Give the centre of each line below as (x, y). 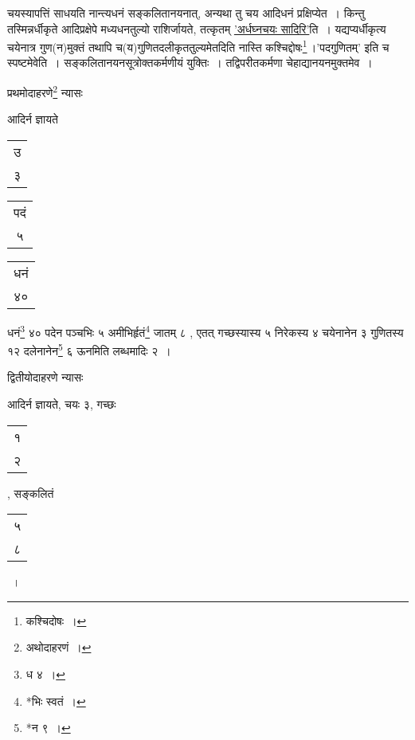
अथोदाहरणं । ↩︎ (59, 647)
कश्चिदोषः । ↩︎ (56, 620)
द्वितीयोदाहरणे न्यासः (45, 377)
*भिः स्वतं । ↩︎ (56, 701)
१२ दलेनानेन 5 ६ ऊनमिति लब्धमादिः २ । (89, 349)
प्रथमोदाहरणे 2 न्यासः (45, 91)
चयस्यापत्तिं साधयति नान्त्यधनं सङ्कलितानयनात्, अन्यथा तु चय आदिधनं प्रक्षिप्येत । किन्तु (186, 13)
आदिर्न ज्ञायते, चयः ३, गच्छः (62, 403)
